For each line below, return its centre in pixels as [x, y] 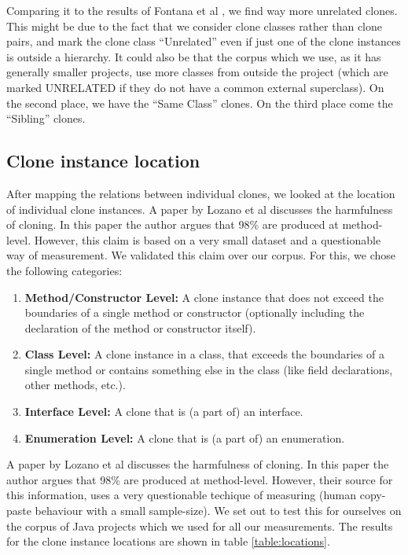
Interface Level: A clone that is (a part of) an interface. [164, 412]
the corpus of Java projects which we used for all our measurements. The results [200, 526]
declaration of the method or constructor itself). [140, 327]
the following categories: [64, 270]
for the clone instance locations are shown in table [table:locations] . [168, 541]
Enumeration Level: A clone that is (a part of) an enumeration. [185, 437]
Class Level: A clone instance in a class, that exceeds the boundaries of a [204, 354]
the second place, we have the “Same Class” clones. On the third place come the [200, 103]
